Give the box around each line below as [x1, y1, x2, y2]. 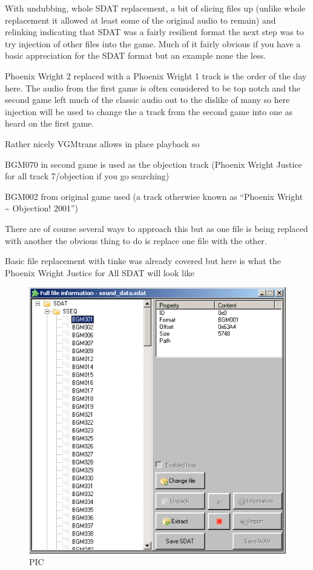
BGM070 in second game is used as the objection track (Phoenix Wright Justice [5, 157, 302, 170]
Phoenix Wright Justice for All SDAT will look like [5, 266, 195, 279]
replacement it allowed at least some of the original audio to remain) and [5, 13, 276, 26]
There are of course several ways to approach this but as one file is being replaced [5, 222, 308, 234]
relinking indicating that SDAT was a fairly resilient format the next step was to [5, 25, 304, 38]
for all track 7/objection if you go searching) [5, 170, 170, 182]
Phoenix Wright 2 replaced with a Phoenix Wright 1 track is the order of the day [5, 69, 307, 82]
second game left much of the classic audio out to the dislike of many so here [5, 93, 290, 106]
